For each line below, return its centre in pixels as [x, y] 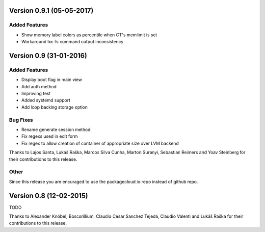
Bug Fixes [21, 120]
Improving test [36, 94]
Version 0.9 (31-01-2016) [48, 56]
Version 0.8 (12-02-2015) [49, 195]
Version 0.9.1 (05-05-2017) [51, 11]
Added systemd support [46, 100]
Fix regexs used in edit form [50, 136]
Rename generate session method [56, 129]
